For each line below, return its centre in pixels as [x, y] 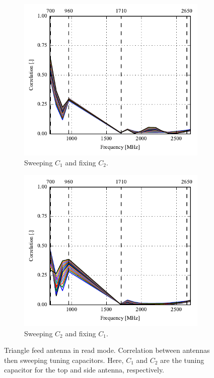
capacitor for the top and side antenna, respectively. [84, 370]
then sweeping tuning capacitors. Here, [64, 360]
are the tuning [182, 360]
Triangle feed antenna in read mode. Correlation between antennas [107, 350]
